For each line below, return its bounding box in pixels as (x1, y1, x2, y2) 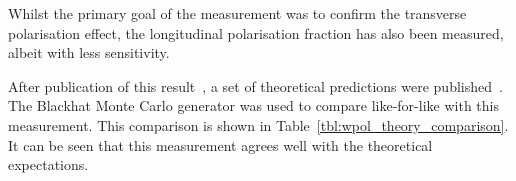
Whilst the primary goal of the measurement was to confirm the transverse (8, 3, 467, 23)
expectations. (8, 154, 89, 175)
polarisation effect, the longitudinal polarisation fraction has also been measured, (8, 22, 504, 43)
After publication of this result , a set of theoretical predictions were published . (8, 75, 503, 96)
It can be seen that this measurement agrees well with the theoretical (8, 134, 433, 155)
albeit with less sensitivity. (8, 42, 170, 63)
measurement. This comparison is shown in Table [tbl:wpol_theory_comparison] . (8, 114, 509, 135)
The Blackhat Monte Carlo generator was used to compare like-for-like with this (8, 95, 499, 116)
